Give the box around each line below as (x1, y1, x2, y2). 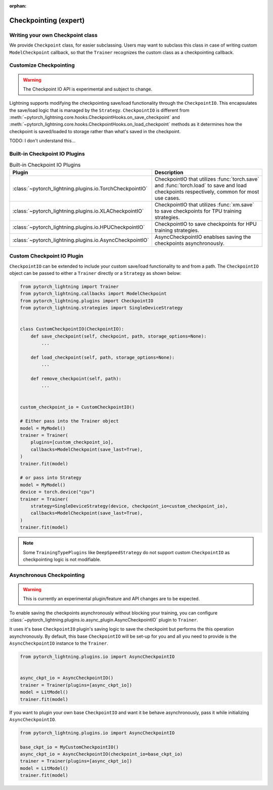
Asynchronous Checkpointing (9, 571, 85, 578)
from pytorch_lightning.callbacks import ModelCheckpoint (20, 291, 167, 297)
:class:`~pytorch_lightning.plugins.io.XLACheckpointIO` (12, 207, 144, 215)
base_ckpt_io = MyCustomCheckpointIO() (20, 744, 119, 750)
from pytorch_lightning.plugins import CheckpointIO (20, 298, 154, 304)
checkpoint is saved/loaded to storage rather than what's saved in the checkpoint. (9, 128, 181, 134)
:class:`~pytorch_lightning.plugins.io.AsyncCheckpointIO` (12, 236, 149, 243)
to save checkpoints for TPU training (154, 207, 242, 215)
